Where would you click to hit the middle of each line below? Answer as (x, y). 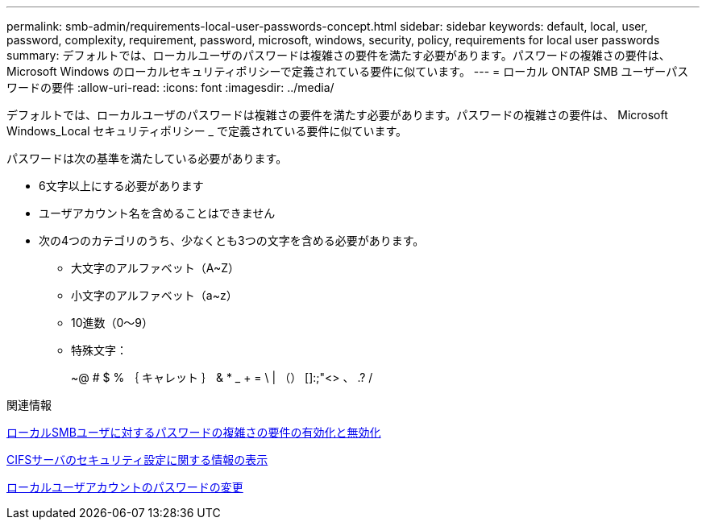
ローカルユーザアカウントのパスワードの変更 (125, 487)
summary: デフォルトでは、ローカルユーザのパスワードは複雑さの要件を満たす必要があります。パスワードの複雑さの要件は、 (338, 55)
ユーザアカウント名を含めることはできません (157, 213)
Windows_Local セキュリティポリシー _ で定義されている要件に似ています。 (207, 131)
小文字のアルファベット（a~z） (154, 295)
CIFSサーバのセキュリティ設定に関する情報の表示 (137, 460)
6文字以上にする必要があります (121, 186)
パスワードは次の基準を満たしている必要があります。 (147, 158)
